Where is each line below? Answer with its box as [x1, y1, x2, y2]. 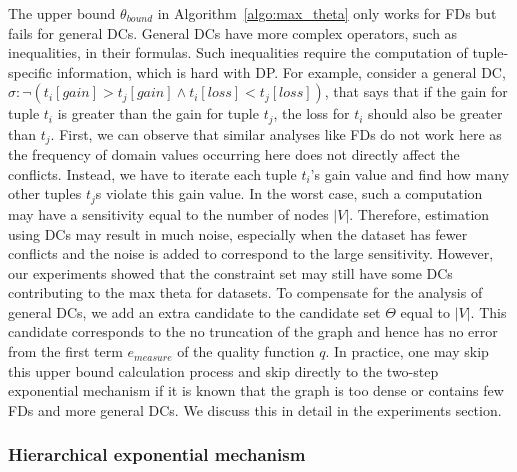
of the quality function [177, 341, 315, 362]
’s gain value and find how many [310, 163, 510, 184]
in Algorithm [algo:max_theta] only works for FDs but [157, 3, 497, 23]
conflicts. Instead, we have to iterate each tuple [8, 163, 297, 184]
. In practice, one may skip [325, 341, 489, 362]
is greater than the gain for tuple [57, 103, 259, 124]
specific [8, 61, 53, 82]
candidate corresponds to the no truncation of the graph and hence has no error [8, 321, 498, 342]
